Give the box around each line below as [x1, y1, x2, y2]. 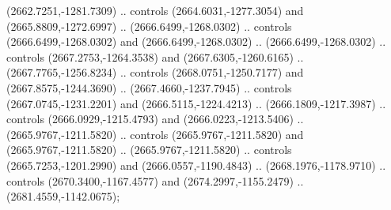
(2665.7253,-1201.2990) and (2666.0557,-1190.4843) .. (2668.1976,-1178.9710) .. [6, 156, 386, 173]
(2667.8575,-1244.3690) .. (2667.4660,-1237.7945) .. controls [6, 79, 292, 96]
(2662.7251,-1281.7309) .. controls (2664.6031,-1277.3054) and [6, 2, 304, 18]
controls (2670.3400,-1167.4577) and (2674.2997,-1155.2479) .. [6, 172, 304, 189]
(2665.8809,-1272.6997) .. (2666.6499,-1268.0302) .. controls [6, 17, 292, 34]
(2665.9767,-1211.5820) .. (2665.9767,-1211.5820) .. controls [6, 141, 292, 158]
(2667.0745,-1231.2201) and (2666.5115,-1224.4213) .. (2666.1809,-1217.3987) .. [6, 95, 386, 111]
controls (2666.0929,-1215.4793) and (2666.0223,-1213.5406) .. [6, 111, 304, 127]
